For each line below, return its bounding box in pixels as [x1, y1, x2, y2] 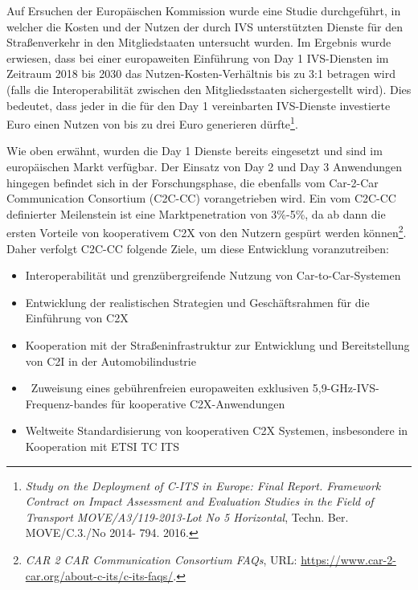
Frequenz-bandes [25, 395, 108, 412]
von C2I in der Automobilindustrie [25, 352, 196, 369]
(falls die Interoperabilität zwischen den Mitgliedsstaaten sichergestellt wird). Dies [6, 80, 412, 97]
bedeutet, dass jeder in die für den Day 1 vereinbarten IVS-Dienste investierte [6, 96, 391, 113]
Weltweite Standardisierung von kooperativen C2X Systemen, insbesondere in [25, 422, 408, 439]
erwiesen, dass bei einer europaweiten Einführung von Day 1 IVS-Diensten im [6, 49, 389, 66]
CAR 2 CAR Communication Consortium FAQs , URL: [25, 551, 297, 567]
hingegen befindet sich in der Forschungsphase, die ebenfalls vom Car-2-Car [6, 174, 379, 191]
